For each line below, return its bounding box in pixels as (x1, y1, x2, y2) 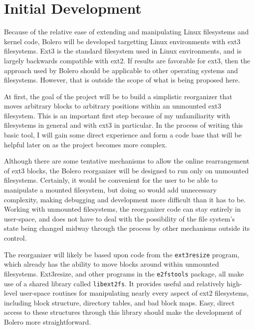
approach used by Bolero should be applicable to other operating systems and (4, 65, 238, 75)
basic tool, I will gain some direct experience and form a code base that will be (4, 130, 242, 140)
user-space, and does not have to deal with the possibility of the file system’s (4, 213, 235, 223)
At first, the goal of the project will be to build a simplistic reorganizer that (4, 91, 232, 101)
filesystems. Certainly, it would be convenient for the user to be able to (4, 175, 218, 185)
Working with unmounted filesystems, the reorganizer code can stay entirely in (4, 204, 241, 214)
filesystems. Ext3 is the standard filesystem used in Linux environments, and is (4, 46, 242, 56)
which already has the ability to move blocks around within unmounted (4, 259, 219, 269)
